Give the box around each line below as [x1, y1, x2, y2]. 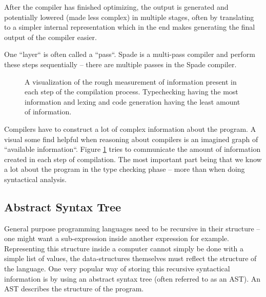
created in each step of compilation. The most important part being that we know [4, 153, 262, 164]
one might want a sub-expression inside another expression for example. [4, 233, 229, 244]
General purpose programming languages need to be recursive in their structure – [4, 223, 260, 233]
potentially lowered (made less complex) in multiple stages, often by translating [4, 11, 254, 22]
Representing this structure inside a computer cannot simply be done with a [4, 243, 244, 253]
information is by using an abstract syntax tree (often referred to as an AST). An [4, 273, 260, 284]
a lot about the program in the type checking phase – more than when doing [4, 164, 245, 174]
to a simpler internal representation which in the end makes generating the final [4, 22, 255, 32]
